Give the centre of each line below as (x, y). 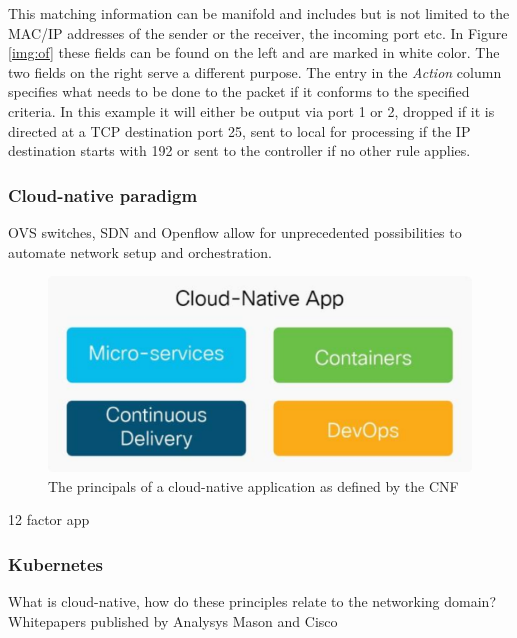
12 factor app (49, 519)
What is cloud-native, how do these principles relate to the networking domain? (252, 601)
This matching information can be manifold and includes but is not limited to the (259, 13)
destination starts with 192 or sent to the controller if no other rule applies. (239, 150)
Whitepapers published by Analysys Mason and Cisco (173, 620)
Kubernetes (55, 563)
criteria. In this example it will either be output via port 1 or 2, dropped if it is (251, 110)
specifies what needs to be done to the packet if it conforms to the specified (239, 91)
